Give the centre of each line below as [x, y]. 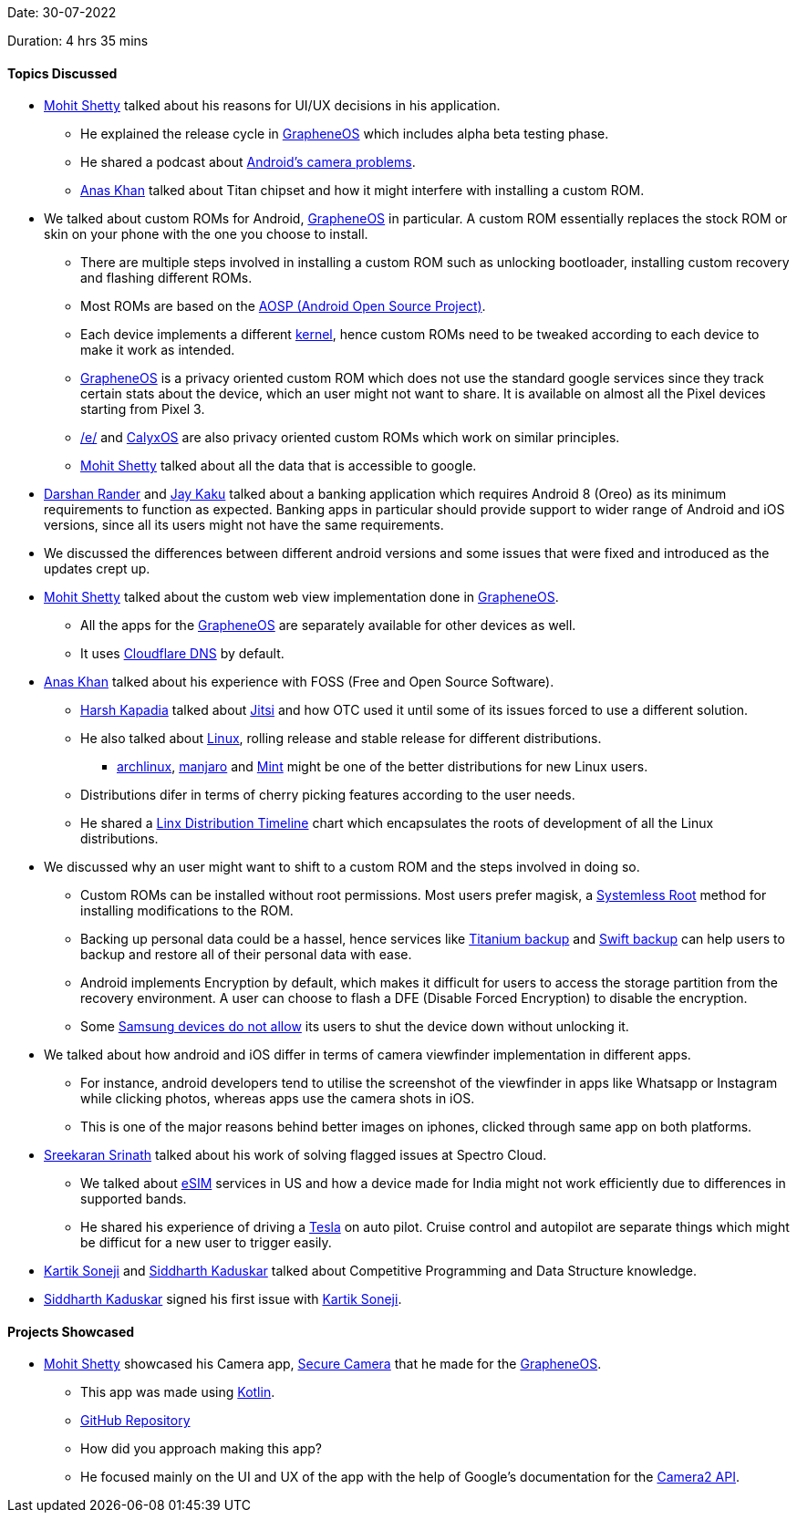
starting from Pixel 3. [143, 409]
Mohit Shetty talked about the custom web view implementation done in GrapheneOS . [301, 597]
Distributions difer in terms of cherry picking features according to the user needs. [328, 795]
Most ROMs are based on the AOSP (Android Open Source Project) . [283, 306]
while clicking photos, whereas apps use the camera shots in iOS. [278, 1099]
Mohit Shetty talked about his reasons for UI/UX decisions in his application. [272, 106]
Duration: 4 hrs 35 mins [78, 41]
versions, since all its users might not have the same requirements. [244, 525]
